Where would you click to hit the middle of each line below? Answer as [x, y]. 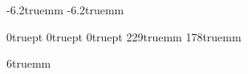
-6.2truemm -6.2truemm [65, 10]
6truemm [29, 63]
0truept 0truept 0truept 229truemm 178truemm [124, 36]
